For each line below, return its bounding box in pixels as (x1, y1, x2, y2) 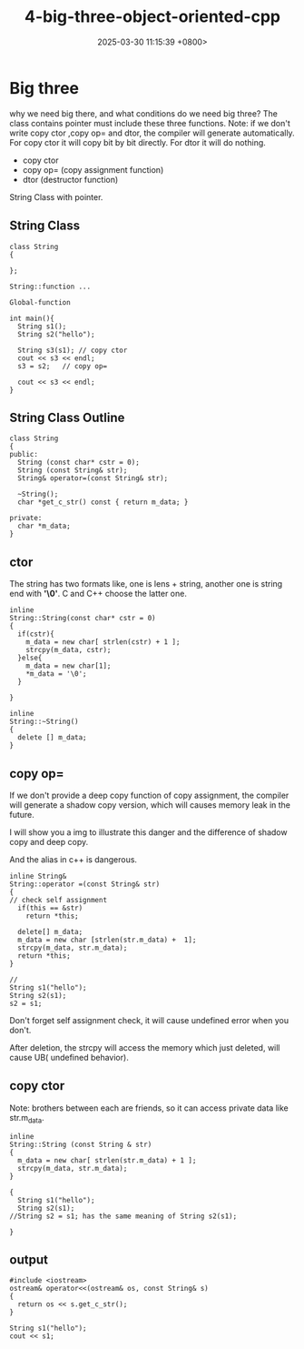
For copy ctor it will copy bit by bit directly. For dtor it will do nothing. (9, 136, 266, 147)
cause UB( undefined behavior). (9, 1052, 129, 1062)
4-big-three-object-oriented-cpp (24, 6, 281, 27)
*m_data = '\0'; (25, 669, 88, 679)
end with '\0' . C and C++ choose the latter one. (9, 589, 188, 599)
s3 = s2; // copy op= (17, 361, 107, 370)
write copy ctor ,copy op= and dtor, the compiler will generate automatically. (9, 127, 295, 138)
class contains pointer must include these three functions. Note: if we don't (9, 117, 290, 128)
